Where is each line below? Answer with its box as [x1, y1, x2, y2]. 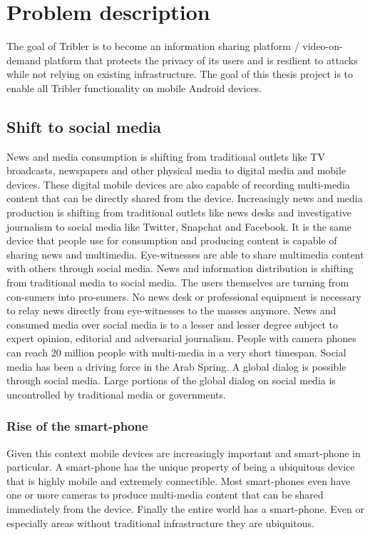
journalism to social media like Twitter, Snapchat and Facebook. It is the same [6, 219, 351, 234]
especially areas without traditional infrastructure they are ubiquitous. [6, 515, 314, 530]
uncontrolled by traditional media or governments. [6, 386, 226, 401]
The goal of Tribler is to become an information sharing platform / [6, 39, 299, 54]
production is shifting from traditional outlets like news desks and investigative [6, 205, 352, 220]
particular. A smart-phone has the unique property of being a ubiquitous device [6, 459, 355, 474]
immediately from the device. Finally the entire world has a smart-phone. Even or [6, 501, 365, 516]
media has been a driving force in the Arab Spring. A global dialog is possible [6, 359, 346, 374]
